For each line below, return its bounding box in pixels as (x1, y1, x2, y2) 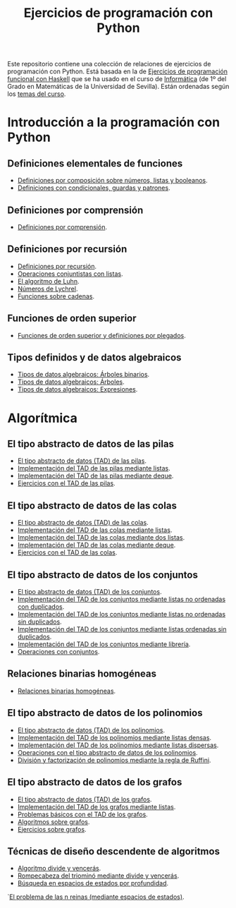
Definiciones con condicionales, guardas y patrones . (17, 183, 170, 192)
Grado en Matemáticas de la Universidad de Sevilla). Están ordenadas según (7, 83, 230, 91)
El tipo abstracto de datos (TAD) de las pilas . (17, 456, 147, 465)
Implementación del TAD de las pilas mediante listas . (17, 464, 170, 473)
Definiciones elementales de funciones (7, 157, 183, 169)
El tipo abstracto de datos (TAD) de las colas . (17, 519, 149, 527)
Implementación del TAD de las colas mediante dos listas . (17, 533, 185, 542)
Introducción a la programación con (7, 114, 221, 131)
